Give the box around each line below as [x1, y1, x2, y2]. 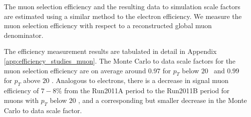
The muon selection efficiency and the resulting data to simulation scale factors [4, 1, 240, 11]
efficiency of [4, 85, 39, 96]
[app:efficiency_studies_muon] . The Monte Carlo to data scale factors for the [4, 55, 235, 66]
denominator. [4, 30, 43, 40]
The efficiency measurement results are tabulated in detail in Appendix [4, 46, 217, 56]
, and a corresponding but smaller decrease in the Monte [78, 95, 247, 105]
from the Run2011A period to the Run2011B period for [64, 85, 230, 96]
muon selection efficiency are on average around [4, 65, 146, 75]
